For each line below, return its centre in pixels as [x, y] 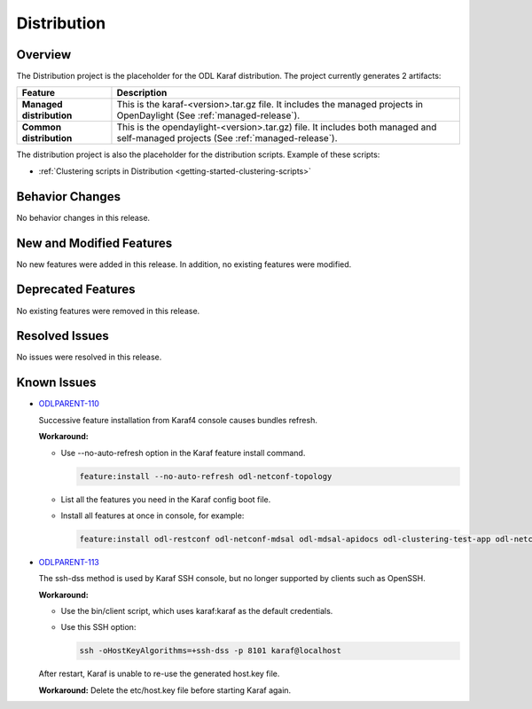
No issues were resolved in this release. [89, 357]
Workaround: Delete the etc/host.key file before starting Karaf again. [165, 690]
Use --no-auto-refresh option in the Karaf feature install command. [183, 453]
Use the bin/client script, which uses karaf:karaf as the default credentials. [197, 611]
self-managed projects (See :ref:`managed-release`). [227, 138]
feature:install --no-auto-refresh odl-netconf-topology [206, 476]
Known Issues [56, 383]
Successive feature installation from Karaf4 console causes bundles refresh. [178, 420]
